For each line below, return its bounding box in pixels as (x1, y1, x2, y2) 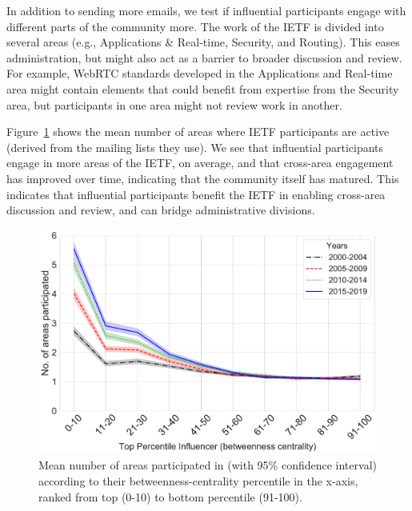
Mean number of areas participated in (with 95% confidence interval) (38, 457, 377, 473)
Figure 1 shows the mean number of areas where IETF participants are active (6, 123, 390, 140)
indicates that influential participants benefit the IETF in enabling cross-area (6, 186, 386, 202)
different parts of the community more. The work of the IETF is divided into (6, 18, 384, 34)
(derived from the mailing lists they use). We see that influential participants (6, 138, 384, 155)
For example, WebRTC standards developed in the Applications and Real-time (6, 65, 393, 82)
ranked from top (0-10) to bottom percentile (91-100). (38, 488, 302, 505)
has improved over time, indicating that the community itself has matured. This (6, 170, 399, 186)
